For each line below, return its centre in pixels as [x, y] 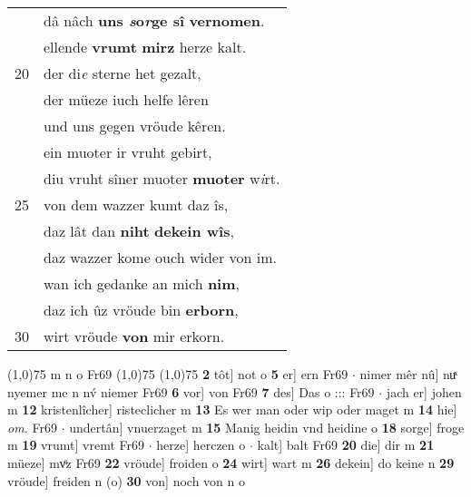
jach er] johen [424, 391]
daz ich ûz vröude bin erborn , [141, 310]
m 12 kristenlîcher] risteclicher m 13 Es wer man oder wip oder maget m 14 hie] [232, 409]
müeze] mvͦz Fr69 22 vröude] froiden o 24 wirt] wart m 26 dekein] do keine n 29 [231, 462]
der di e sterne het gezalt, [123, 73]
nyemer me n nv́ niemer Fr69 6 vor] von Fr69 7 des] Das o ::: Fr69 [191, 391]
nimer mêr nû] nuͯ [408, 374]
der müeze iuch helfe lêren [126, 99]
